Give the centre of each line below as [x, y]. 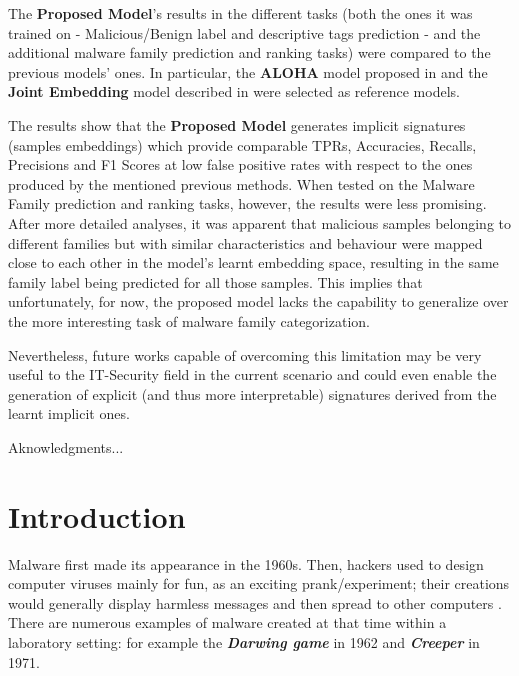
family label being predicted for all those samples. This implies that [215, 281]
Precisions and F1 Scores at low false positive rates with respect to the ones [240, 164]
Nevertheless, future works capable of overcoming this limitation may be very [245, 354]
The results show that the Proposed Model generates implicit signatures [237, 124]
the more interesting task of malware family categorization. [189, 320]
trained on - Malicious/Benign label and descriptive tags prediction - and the [244, 32]
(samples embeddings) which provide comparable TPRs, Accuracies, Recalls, [242, 144]
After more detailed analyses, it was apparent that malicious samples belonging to [260, 222]
